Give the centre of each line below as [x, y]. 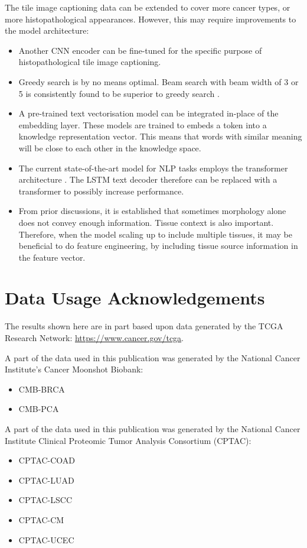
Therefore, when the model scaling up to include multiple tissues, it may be [155, 234]
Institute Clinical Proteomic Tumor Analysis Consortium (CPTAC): [128, 440]
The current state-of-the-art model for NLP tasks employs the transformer [153, 168]
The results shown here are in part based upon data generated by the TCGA [144, 326]
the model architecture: [47, 30]
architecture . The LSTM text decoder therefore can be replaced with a [148, 179]
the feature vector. [52, 257]
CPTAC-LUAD [46, 480]
